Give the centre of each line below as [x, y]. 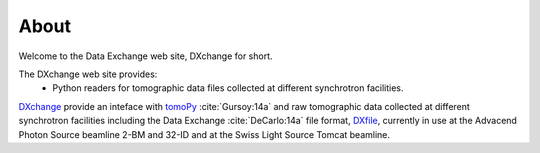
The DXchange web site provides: [88, 74]
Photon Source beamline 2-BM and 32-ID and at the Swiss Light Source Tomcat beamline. [204, 134]
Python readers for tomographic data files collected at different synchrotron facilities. [228, 88]
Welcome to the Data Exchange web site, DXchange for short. [146, 56]
